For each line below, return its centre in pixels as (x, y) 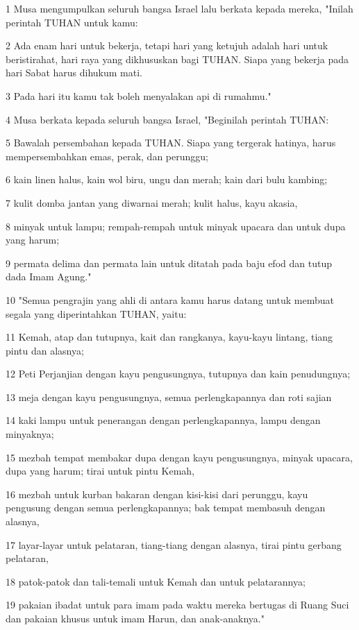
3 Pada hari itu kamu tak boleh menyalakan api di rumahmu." (139, 95)
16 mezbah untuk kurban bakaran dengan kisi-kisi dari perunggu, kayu (157, 494)
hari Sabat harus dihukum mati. (74, 73)
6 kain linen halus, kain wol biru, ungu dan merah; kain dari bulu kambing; (167, 179)
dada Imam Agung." (49, 276)
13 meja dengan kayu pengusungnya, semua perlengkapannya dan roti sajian (169, 397)
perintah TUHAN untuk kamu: (72, 22)
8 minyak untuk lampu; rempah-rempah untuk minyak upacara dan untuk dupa (176, 226)
